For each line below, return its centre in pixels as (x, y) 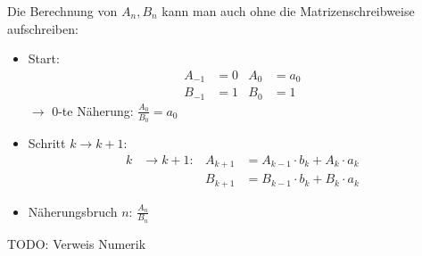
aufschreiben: (43, 28)
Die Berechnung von (62, 11)
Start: (44, 58)
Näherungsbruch (73, 211)
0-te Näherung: (93, 110)
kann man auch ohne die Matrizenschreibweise (288, 11)
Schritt (47, 142)
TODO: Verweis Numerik (77, 243)
